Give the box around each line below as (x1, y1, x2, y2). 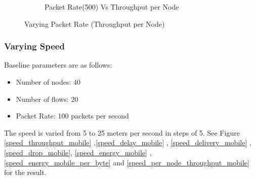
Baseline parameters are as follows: (4, 59, 112, 70)
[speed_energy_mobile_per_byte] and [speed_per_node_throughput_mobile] (4, 157, 249, 167)
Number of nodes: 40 (16, 77, 81, 87)
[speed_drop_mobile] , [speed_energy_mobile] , (4, 147, 152, 157)
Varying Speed (4, 40, 65, 52)
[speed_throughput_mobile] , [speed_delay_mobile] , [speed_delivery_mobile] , (4, 137, 251, 148)
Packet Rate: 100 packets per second (16, 110, 129, 121)
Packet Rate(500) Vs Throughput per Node (45, 2, 179, 12)
